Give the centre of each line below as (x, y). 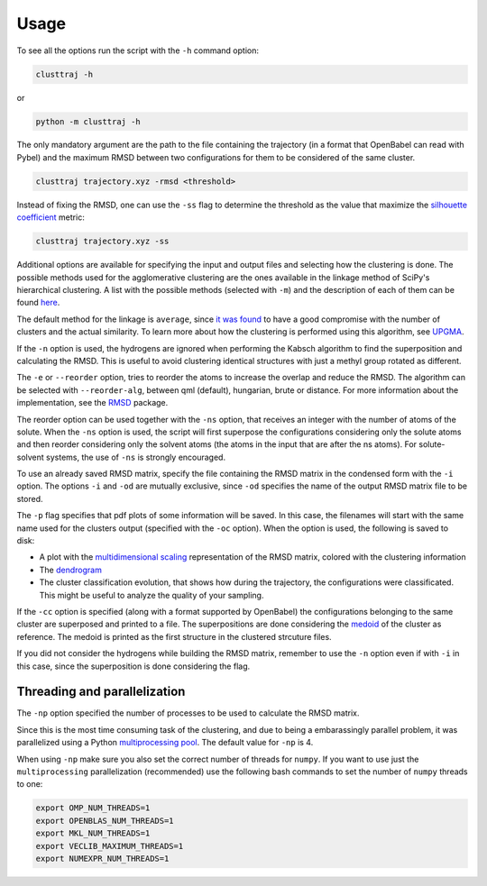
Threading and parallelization (101, 692)
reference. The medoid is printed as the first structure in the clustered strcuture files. (175, 636)
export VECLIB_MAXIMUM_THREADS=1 (110, 846)
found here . (38, 303)
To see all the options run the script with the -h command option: (138, 50)
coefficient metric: (51, 217)
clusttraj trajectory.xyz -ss (102, 242)
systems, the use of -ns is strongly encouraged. (135, 457)
